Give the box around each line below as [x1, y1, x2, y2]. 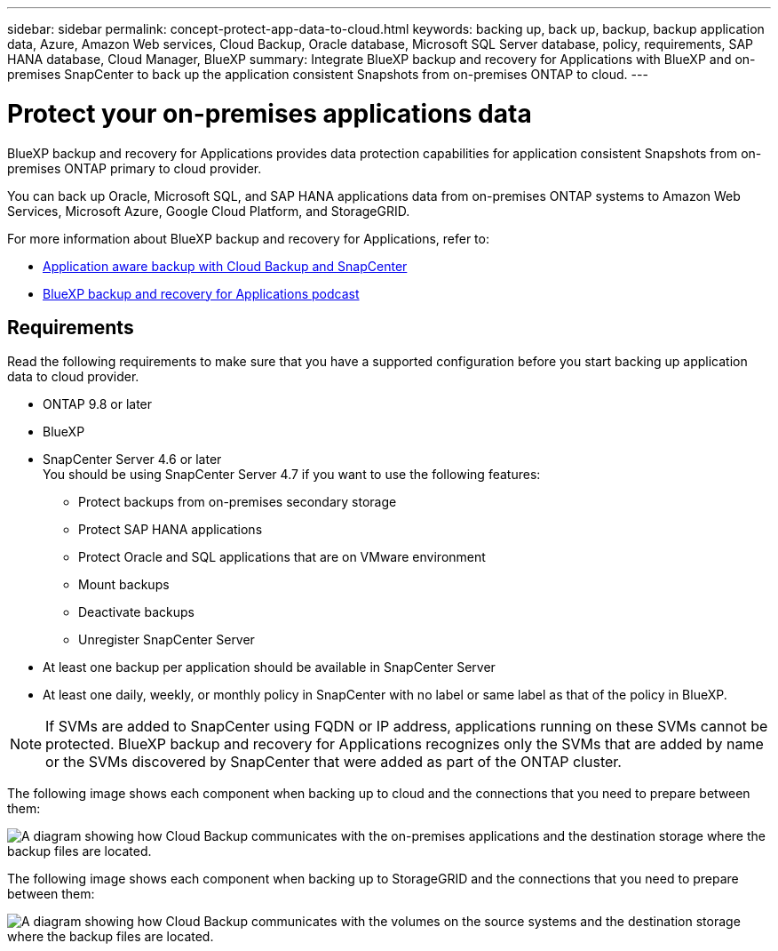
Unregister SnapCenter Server [78, 632, 255, 648]
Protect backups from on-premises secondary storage [78, 494, 397, 510]
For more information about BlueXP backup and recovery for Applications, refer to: [7, 230, 489, 246]
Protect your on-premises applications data [7, 98, 532, 129]
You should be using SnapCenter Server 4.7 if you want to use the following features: [43, 467, 541, 483]
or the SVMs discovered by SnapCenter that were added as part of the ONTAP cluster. [45, 753, 622, 771]
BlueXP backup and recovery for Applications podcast [43, 285, 360, 301]
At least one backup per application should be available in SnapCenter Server [43, 659, 496, 675]
